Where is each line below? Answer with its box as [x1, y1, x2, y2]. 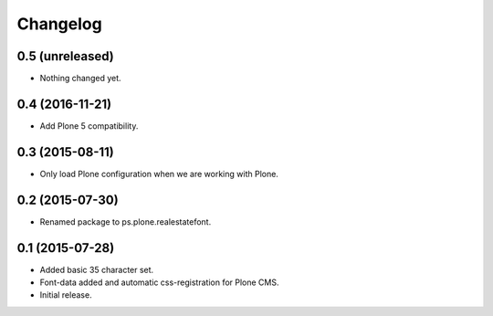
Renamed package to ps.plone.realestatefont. [39, 216, 212, 227]
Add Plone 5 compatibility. [39, 120, 139, 132]
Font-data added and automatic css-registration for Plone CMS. [39, 277, 279, 288]
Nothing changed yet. [39, 73, 122, 84]
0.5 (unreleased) [16, 48, 114, 64]
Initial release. [39, 290, 92, 300]
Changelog [16, 14, 102, 34]
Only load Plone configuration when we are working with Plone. [39, 168, 278, 179]
